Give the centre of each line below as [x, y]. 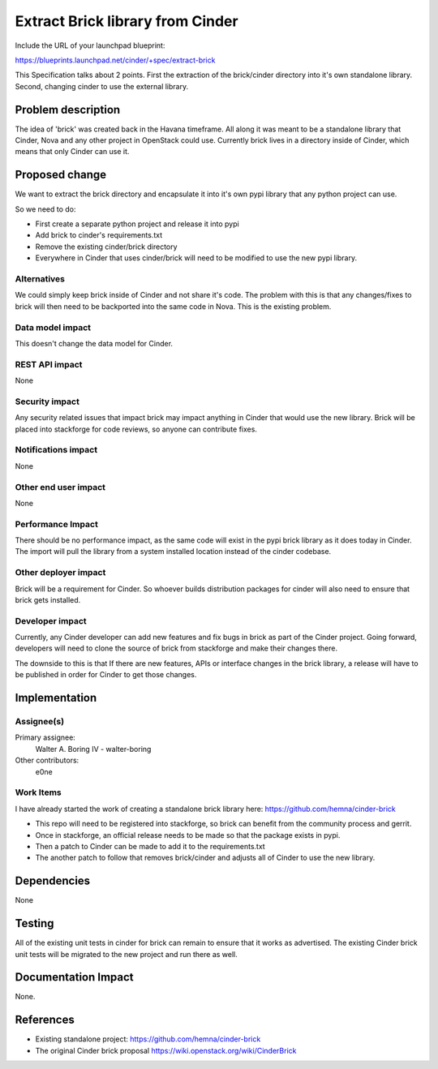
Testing [34, 923]
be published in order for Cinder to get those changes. [106, 675]
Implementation [56, 698]
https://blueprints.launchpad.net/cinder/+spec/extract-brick [115, 60]
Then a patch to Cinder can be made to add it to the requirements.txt [150, 846]
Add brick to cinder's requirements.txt [99, 235]
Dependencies [53, 881]
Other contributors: [47, 760]
